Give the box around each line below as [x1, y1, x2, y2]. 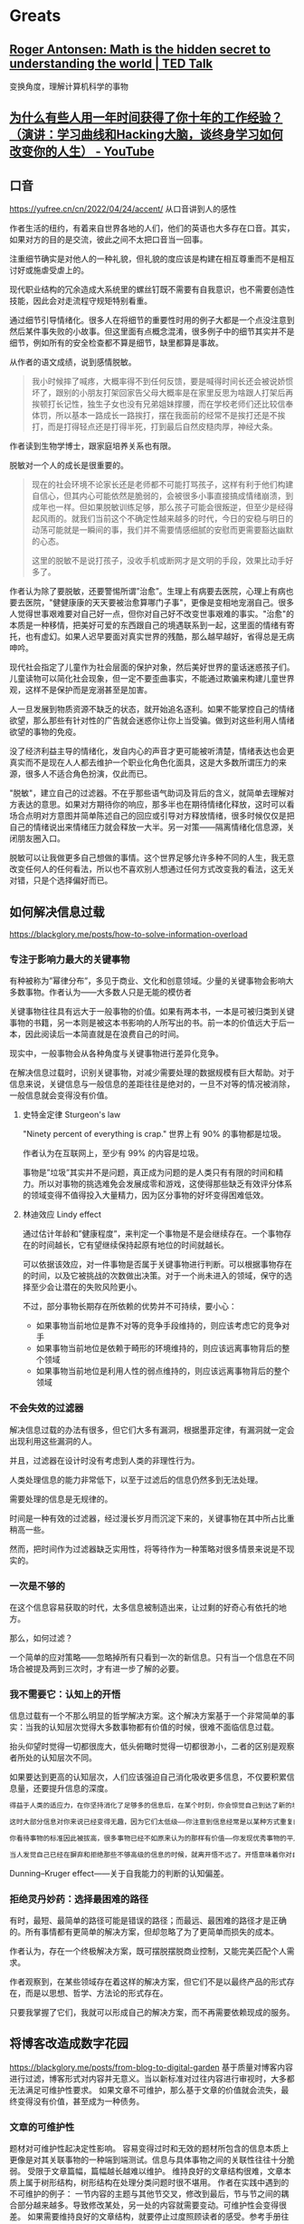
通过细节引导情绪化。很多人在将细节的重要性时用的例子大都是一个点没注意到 [9, 315, 295, 326]
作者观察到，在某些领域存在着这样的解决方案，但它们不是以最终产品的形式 [9, 1976, 287, 1987]
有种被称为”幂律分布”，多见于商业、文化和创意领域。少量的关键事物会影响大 [9, 975, 294, 986]
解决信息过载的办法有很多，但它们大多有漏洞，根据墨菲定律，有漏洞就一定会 [9, 1424, 295, 1435]
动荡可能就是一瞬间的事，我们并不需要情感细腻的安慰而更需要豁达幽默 [31, 524, 294, 535]
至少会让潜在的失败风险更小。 [30, 1281, 142, 1293]
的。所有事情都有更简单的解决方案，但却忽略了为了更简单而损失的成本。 [9, 1926, 279, 1937]
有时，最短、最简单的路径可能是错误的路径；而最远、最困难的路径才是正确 [9, 1915, 287, 1925]
